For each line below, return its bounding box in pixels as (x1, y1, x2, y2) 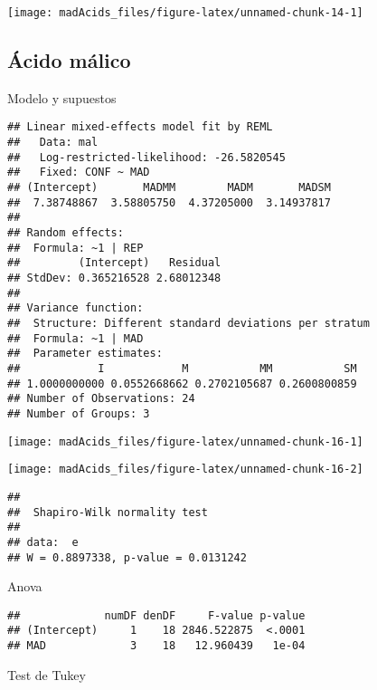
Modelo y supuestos (7, 88, 117, 107)
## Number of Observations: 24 (7, 392, 195, 406)
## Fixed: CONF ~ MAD (7, 166, 150, 179)
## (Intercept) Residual (7, 256, 221, 270)
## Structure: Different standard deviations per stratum (7, 316, 370, 330)
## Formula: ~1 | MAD (7, 331, 144, 345)
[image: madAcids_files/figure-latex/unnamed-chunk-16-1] (7, 435, 363, 448)
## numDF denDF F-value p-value (7, 609, 306, 622)
